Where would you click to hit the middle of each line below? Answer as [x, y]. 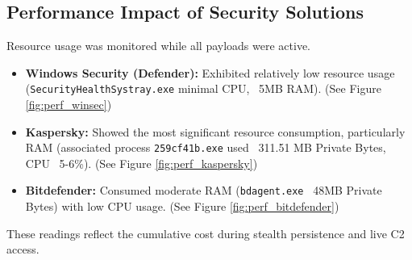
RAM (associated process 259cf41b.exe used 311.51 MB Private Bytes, [206, 147]
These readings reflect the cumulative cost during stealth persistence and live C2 [206, 233]
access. [23, 249]
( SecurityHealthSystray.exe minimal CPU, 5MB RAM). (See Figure [203, 88]
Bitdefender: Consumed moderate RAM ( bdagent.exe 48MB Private [204, 190]
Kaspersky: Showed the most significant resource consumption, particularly [215, 131]
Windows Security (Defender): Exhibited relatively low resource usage [210, 72]
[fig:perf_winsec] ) [69, 105]
